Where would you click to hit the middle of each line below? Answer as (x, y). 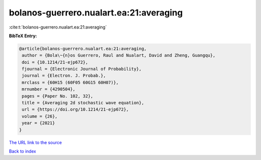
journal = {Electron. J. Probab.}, (64, 76)
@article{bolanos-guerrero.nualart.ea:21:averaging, (83, 49)
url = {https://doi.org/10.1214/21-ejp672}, (75, 109)
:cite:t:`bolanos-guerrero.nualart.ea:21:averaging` (58, 27)
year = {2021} (38, 123)
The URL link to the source (36, 142)
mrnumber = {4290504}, (49, 89)
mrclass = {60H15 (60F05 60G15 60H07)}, (70, 82)
